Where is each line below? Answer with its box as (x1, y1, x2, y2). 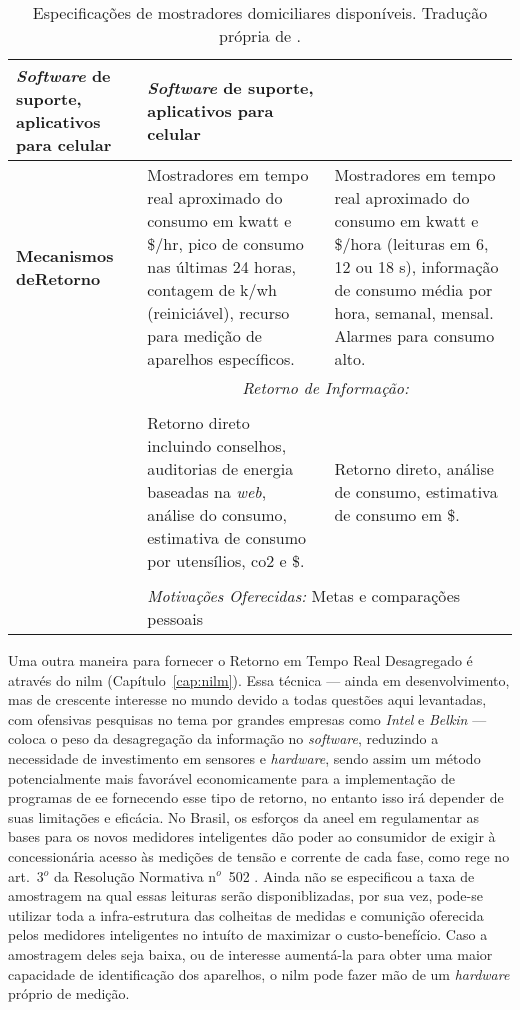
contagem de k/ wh (147, 278, 278, 301)
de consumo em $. (334, 503, 460, 526)
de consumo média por (334, 278, 493, 301)
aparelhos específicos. (147, 347, 295, 370)
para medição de (147, 324, 262, 347)
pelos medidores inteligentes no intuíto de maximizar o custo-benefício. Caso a (8, 924, 488, 945)
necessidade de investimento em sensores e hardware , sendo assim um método (8, 747, 481, 768)
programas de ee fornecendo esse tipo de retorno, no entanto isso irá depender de (8, 787, 504, 808)
